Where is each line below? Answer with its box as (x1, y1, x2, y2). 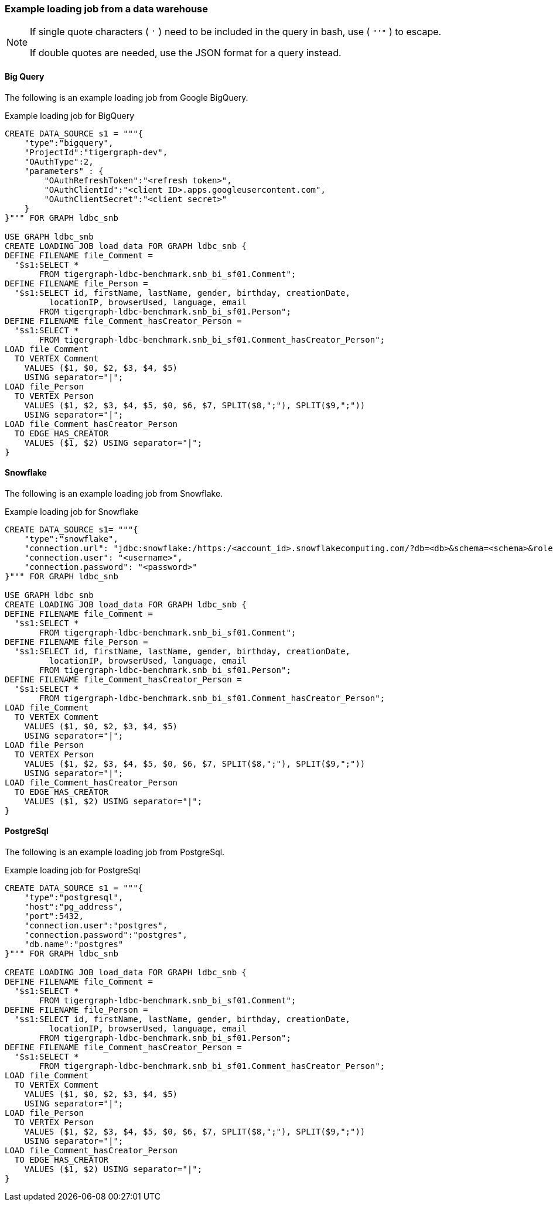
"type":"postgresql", (24, 893, 124, 903)
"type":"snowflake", (24, 534, 118, 544)
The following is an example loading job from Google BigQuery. (5, 92, 248, 103)
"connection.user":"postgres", (24, 921, 168, 931)
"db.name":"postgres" (24, 939, 124, 949)
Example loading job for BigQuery (5, 110, 135, 121)
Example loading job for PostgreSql (5, 865, 141, 876)
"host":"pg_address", (24, 902, 124, 912)
